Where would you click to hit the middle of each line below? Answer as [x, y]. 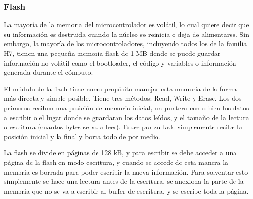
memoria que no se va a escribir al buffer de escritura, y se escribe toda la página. [126, 190]
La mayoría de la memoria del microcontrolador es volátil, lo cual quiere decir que [126, 25]
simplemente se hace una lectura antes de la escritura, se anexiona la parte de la [124, 181]
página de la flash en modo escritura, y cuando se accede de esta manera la [116, 162]
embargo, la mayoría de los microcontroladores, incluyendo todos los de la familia [126, 44]
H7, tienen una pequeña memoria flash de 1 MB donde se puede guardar [112, 53]
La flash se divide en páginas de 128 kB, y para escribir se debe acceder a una [120, 153]
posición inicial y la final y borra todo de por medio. [82, 136]
